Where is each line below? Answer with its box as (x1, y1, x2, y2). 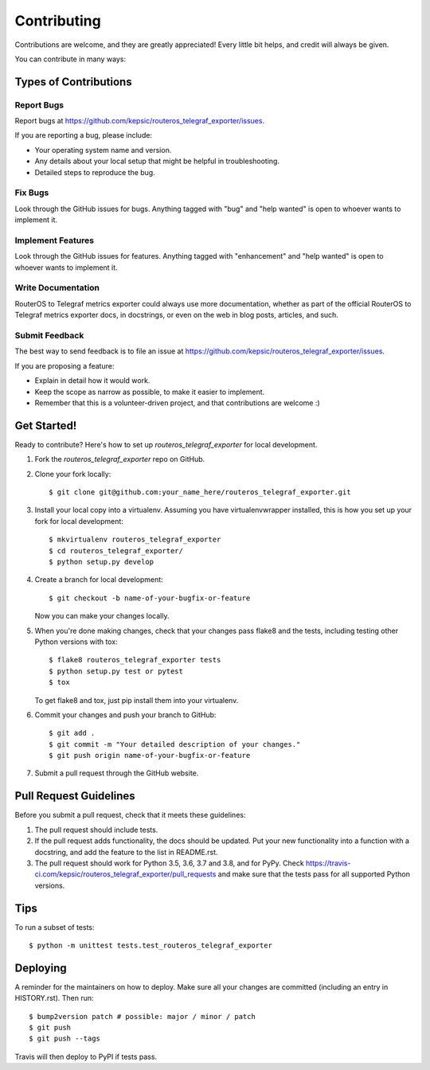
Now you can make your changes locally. (34, 611, 170, 621)
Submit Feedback (14, 330, 84, 342)
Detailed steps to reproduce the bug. (34, 167, 155, 177)
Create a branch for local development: (34, 575, 163, 584)
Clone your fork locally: (34, 469, 111, 478)
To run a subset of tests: (14, 922, 95, 931)
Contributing (14, 12, 101, 29)
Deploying (14, 961, 67, 974)
